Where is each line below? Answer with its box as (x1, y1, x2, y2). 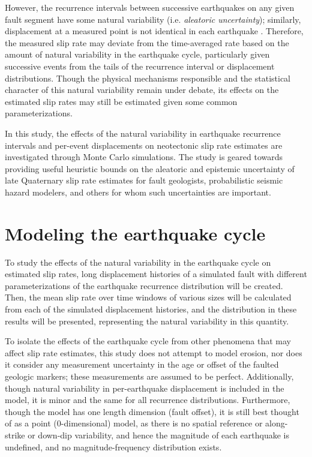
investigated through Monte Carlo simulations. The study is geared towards (5, 151, 283, 163)
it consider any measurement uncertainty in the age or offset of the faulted (5, 358, 279, 371)
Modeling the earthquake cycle (5, 221, 266, 245)
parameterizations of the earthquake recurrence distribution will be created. (5, 279, 283, 291)
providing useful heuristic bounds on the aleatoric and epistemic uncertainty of (5, 162, 295, 175)
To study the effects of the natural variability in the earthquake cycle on (5, 255, 271, 268)
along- (265, 417, 288, 429)
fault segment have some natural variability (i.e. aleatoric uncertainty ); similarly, (5, 13, 301, 25)
